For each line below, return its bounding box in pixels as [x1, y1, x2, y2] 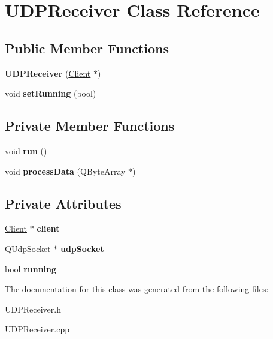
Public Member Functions [5, 38, 169, 57]
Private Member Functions [5, 116, 175, 135]
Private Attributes [5, 194, 122, 212]
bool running [5, 262, 57, 275]
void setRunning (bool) [5, 87, 96, 100]
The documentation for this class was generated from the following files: [5, 283, 269, 295]
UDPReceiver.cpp [5, 323, 69, 335]
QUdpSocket [5, 242, 51, 254]
